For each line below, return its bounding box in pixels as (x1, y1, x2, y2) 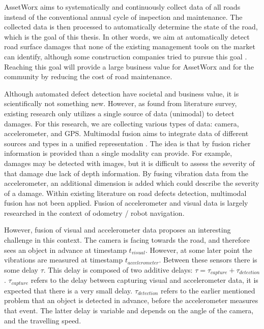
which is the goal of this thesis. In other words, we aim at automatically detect (4, 31, 250, 42)
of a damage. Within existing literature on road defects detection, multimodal (4, 187, 247, 198)
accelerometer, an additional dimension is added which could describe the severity (4, 178, 259, 188)
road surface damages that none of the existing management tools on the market (4, 41, 255, 52)
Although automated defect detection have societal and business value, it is (4, 88, 239, 98)
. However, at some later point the (145, 244, 252, 255)
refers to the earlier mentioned (161, 285, 255, 295)
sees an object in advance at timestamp (4, 244, 127, 255)
